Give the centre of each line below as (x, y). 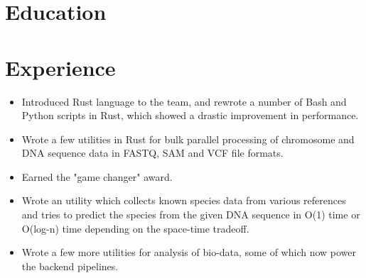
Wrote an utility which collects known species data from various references (184, 200)
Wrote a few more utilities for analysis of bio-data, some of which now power (189, 252)
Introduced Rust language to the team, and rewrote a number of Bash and (184, 101)
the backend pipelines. (70, 266)
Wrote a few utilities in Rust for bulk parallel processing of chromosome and (188, 139)
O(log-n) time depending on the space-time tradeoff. (135, 228)
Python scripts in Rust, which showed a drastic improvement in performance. (190, 115)
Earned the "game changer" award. (97, 176)
